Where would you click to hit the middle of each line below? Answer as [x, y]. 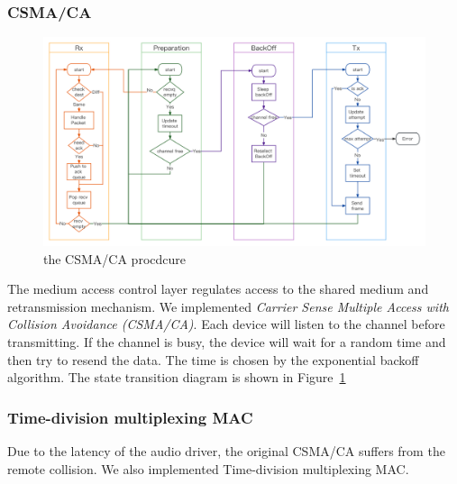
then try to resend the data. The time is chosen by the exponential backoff [213, 359]
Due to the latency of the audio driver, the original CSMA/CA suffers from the [226, 451]
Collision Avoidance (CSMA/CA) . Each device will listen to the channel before [226, 324]
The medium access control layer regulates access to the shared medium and [218, 289]
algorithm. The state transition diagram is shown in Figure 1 [177, 377]
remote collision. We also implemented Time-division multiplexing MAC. [208, 468]
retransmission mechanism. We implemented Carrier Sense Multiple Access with [228, 306]
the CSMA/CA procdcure [114, 258]
